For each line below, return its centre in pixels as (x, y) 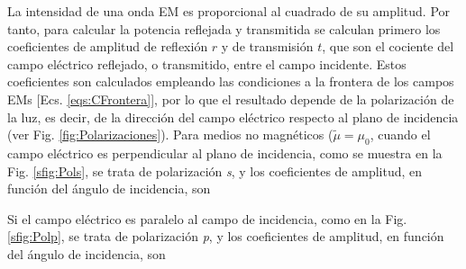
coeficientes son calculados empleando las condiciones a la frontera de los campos (231, 81)
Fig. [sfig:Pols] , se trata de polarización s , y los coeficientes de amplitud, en (215, 170)
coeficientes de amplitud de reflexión (108, 46)
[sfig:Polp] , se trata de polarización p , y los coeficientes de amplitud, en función (226, 236)
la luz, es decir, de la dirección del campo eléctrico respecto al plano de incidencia (233, 117)
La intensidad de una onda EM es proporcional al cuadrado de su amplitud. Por (229, 11)
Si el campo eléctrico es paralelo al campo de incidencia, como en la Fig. (207, 218)
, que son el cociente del (388, 46)
